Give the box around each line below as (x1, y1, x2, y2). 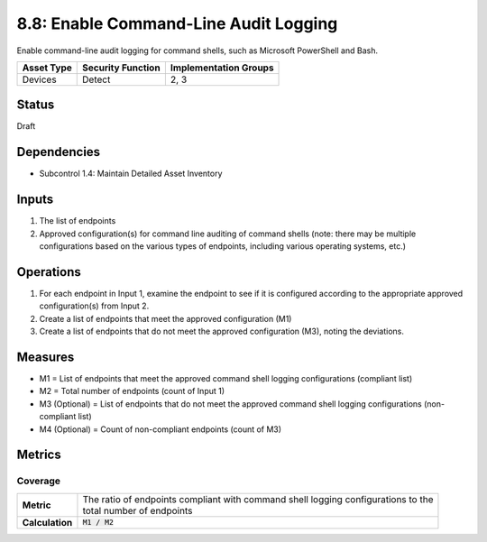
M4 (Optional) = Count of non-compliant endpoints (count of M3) (39, 424, 282, 435)
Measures (16, 349, 75, 364)
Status (16, 97, 55, 113)
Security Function (82, 61, 161, 74)
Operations (16, 264, 81, 280)
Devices (22, 73, 58, 86)
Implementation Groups (170, 61, 274, 74)
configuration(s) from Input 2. (39, 300, 150, 311)
